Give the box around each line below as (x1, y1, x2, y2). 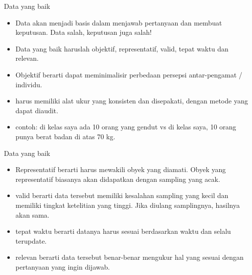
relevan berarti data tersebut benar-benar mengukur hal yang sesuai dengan (15, 252, 244, 262)
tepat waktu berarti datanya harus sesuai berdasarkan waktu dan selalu (15, 226, 231, 236)
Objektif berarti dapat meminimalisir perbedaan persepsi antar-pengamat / (15, 69, 243, 79)
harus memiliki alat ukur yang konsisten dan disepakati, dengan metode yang (15, 96, 248, 106)
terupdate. (15, 235, 47, 246)
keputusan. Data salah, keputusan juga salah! (15, 27, 152, 37)
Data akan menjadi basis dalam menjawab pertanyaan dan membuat (15, 17, 222, 27)
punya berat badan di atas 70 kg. (15, 131, 115, 141)
